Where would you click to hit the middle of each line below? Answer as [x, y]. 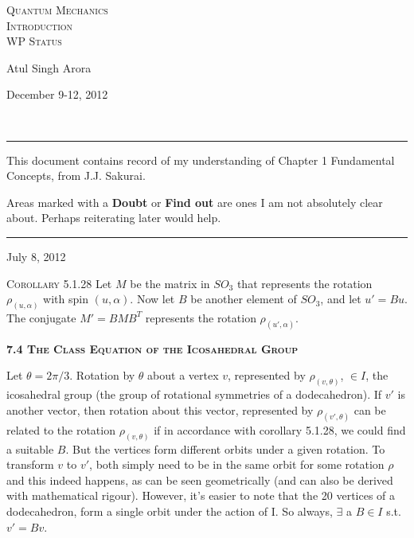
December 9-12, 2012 [57, 94]
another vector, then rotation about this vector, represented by [160, 409]
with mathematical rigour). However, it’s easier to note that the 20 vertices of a [201, 495]
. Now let [152, 299]
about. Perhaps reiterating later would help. [114, 218]
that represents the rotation [305, 283]
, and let [341, 299]
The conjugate [41, 317]
